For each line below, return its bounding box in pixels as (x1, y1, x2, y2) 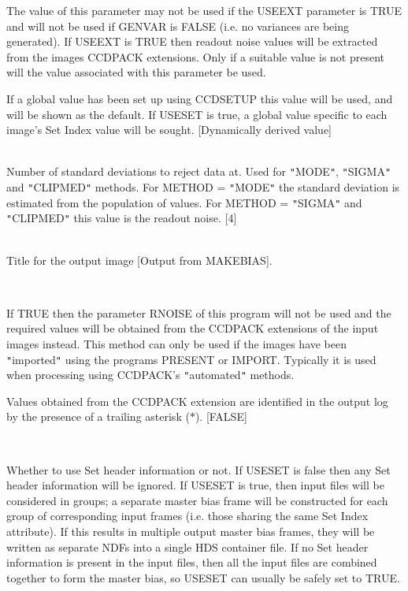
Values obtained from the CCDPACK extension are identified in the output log (6, 392, 388, 409)
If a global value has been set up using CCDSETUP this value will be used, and (6, 90, 393, 106)
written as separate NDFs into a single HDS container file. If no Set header (6, 538, 369, 555)
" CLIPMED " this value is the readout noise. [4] (6, 210, 237, 226)
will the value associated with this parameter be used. (6, 64, 266, 80)
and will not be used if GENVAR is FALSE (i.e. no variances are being (6, 17, 350, 34)
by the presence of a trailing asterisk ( (6, 408, 190, 425)
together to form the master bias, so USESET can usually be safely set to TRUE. (6, 569, 400, 585)
